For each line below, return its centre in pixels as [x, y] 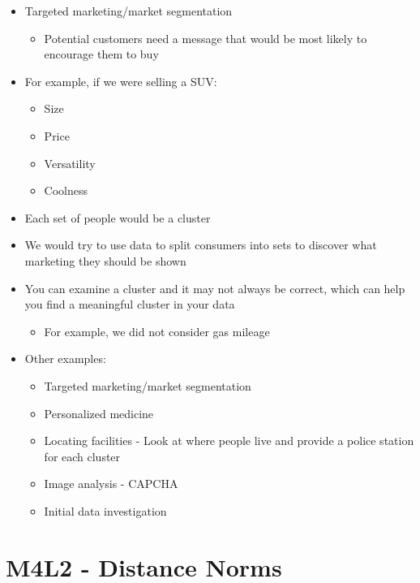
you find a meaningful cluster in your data [130, 304]
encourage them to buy [101, 54]
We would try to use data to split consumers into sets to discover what [201, 245]
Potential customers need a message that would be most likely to [206, 38]
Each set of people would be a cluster [118, 217]
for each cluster [82, 456]
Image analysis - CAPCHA [111, 484]
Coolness [66, 190]
